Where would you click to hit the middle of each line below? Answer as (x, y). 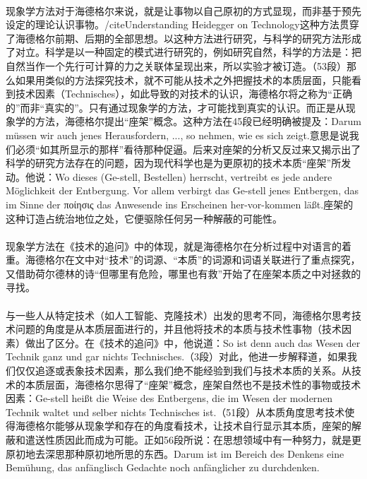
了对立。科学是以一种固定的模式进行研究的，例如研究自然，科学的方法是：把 (183, 52)
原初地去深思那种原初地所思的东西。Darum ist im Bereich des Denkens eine (175, 453)
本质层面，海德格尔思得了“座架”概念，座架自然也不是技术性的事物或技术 (193, 384)
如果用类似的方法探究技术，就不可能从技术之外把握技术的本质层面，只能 (183, 79)
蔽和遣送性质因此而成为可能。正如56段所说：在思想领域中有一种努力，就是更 (183, 439)
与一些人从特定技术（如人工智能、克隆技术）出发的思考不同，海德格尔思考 (179, 315)
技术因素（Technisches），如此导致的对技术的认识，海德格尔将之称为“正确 (183, 94)
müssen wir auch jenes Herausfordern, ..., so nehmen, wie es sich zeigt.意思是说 (178, 135)
